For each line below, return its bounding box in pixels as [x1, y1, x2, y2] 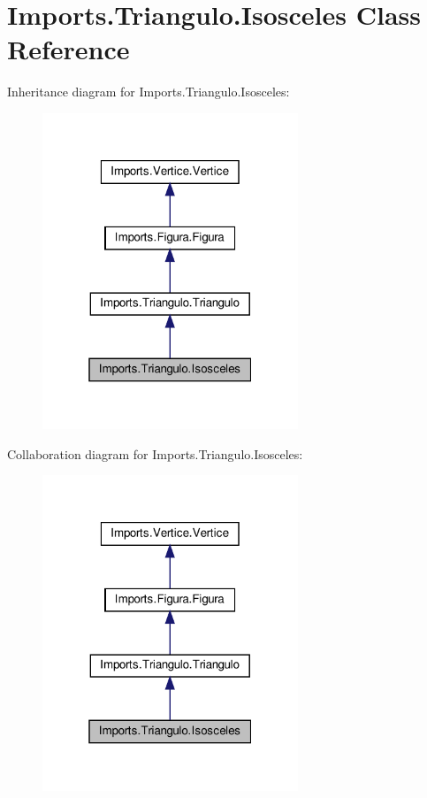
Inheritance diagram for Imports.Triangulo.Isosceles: [7, 82, 290, 101]
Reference [7, 31, 130, 67]
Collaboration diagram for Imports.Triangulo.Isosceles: [7, 444, 303, 463]
